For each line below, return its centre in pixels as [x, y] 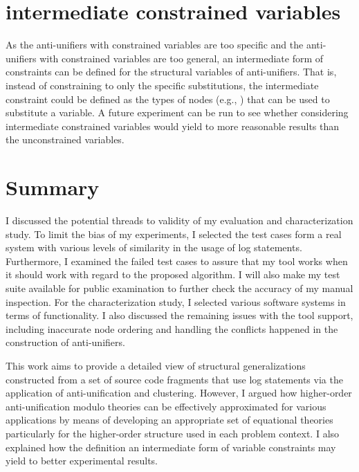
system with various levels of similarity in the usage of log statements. [154, 247]
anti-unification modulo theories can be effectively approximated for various [166, 406]
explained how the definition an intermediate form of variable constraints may [171, 447]
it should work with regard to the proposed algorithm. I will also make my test [173, 274]
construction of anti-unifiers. [65, 342]
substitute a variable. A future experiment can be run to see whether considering [177, 112]
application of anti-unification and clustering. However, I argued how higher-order [179, 393]
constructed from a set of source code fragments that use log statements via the [174, 379]
